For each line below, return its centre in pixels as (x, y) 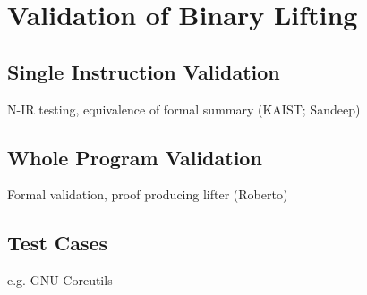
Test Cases (58, 243)
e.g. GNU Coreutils (60, 280)
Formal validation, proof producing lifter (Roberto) (148, 194)
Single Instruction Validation (144, 71)
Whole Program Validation (135, 157)
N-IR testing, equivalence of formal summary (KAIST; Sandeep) (184, 109)
